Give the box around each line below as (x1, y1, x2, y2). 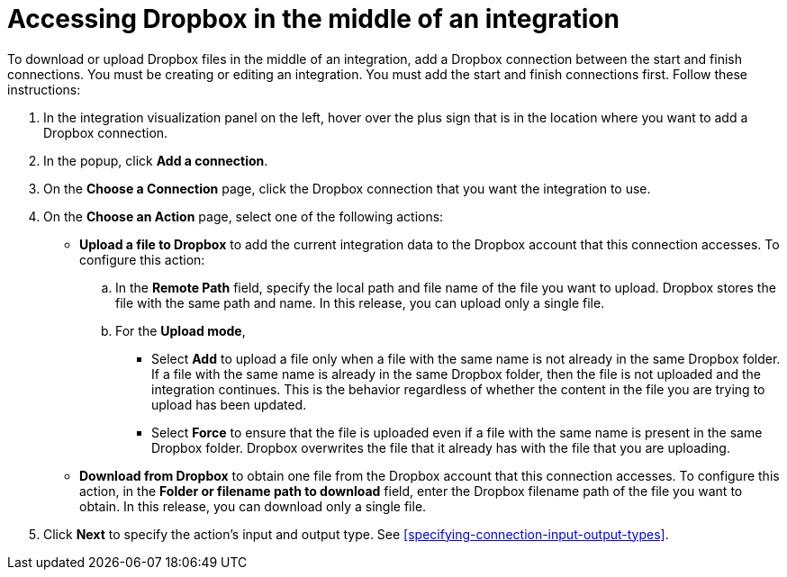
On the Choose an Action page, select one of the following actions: (43, 208, 444, 224)
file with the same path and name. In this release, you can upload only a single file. (115, 294, 605, 311)
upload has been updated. (151, 396, 307, 412)
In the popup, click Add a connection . (43, 152, 268, 168)
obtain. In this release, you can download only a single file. (79, 498, 427, 514)
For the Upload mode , (115, 322, 246, 338)
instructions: (7, 81, 81, 97)
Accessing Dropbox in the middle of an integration (7, 4, 620, 34)
